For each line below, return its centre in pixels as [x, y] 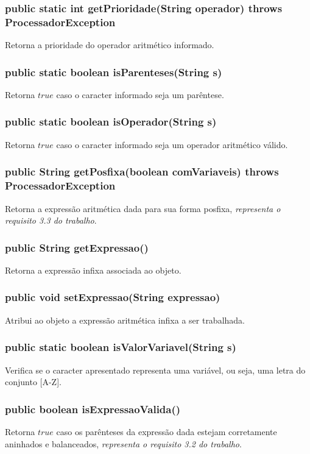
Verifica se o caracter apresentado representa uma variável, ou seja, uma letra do [155, 370]
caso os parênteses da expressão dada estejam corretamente [167, 431]
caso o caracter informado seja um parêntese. [140, 94]
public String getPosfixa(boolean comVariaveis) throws [142, 172]
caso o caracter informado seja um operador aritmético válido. [172, 144]
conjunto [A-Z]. [33, 382]
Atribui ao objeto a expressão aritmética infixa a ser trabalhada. [125, 320]
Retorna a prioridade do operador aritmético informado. [110, 45]
